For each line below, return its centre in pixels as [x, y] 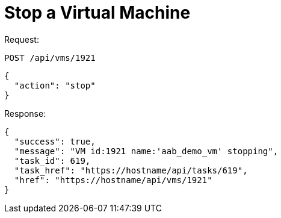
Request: [22, 39]
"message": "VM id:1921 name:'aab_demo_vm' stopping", [146, 151]
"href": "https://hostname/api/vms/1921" [113, 180]
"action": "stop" [55, 85]
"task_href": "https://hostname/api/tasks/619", [131, 170]
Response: [25, 113]
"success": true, [55, 141]
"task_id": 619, [52, 160]
